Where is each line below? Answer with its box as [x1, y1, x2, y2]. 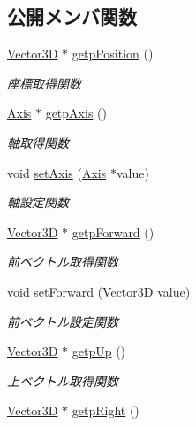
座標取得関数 [7, 74, 81, 92]
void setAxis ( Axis [7, 163, 107, 182]
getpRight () [72, 401, 139, 420]
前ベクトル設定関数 [7, 312, 118, 330]
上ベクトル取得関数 [7, 371, 118, 390]
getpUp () [72, 342, 126, 360]
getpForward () [72, 222, 155, 241]
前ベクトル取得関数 [7, 252, 118, 271]
